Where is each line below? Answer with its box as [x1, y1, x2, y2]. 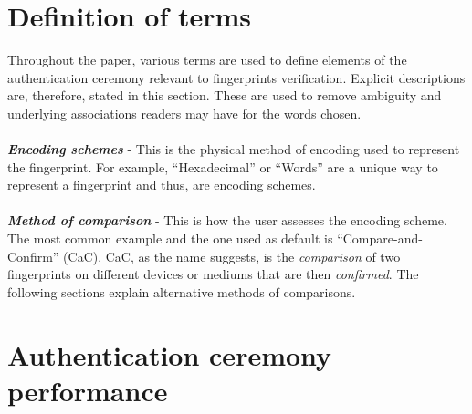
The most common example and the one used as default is [7, 229, 333, 248]
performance [7, 371, 168, 409]
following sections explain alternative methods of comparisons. [7, 282, 356, 301]
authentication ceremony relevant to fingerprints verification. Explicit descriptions [7, 67, 466, 87]
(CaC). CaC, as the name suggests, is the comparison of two [63, 246, 401, 265]
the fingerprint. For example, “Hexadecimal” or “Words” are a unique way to [7, 157, 438, 176]
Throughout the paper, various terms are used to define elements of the [7, 50, 407, 69]
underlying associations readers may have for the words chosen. [7, 103, 362, 122]
